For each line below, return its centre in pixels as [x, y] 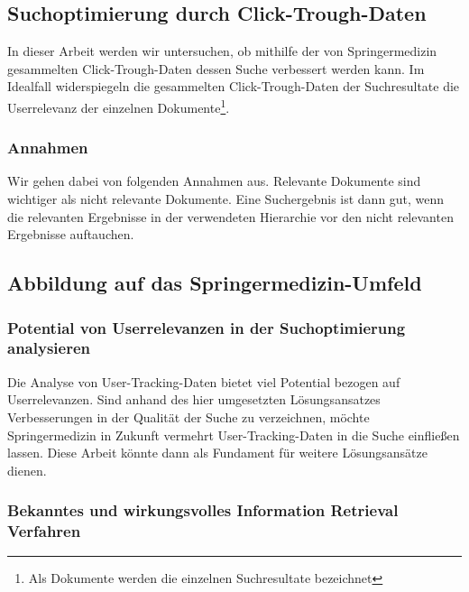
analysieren [49, 348]
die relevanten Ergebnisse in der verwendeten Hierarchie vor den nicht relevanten [230, 216]
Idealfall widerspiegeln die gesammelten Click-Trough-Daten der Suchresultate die [234, 86]
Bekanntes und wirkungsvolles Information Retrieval [203, 510]
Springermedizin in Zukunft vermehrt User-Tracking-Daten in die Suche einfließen [234, 435]
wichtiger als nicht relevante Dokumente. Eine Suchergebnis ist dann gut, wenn [226, 199]
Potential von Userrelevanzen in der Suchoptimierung [207, 327]
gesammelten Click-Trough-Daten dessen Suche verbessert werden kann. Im [216, 68]
